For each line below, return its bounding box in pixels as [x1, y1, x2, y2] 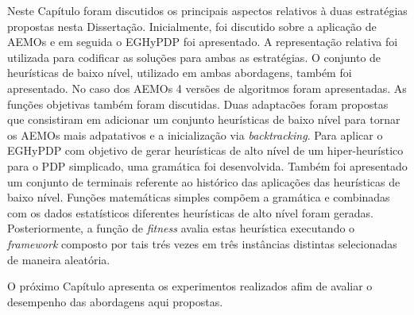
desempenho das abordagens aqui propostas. [7, 293, 223, 309]
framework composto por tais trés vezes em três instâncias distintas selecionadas [7, 235, 397, 252]
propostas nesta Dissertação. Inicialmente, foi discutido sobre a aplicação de [7, 17, 377, 34]
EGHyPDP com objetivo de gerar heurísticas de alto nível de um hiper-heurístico [7, 142, 404, 159]
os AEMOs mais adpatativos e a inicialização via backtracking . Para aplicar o [7, 126, 383, 143]
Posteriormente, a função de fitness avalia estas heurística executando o [7, 220, 355, 236]
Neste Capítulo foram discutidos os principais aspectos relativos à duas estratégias [7, 2, 408, 18]
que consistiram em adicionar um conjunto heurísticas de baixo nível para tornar [7, 111, 400, 128]
